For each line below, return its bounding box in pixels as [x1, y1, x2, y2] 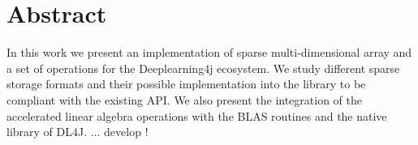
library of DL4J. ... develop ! [6, 123, 149, 140]
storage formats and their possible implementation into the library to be [6, 75, 366, 92]
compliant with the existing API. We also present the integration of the [6, 91, 363, 108]
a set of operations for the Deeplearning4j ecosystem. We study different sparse [6, 59, 400, 76]
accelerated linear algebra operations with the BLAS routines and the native [6, 107, 387, 124]
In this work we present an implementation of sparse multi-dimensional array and [6, 44, 412, 61]
